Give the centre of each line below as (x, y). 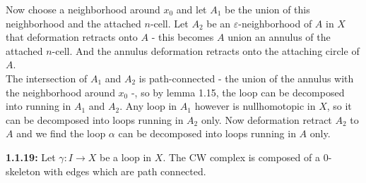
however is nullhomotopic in (255, 106)
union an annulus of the (279, 37)
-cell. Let (169, 23)
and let (191, 9)
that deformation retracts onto (72, 37)
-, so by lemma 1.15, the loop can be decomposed (238, 92)
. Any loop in (148, 106)
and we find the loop (61, 133)
